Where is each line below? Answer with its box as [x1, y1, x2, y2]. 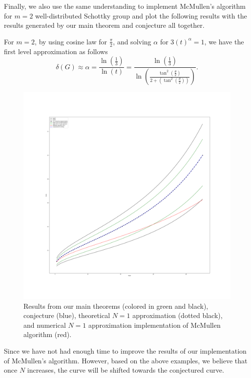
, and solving [113, 36, 151, 46]
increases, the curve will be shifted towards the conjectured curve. [27, 365, 224, 375]
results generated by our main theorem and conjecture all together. [4, 20, 205, 30]
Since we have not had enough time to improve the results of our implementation [4, 346, 247, 356]
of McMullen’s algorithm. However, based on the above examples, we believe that [4, 355, 248, 365]
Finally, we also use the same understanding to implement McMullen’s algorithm [4, 1, 246, 11]
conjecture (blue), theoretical [23, 310, 110, 320]
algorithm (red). [23, 329, 72, 339]
